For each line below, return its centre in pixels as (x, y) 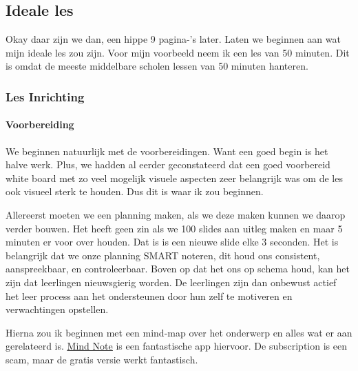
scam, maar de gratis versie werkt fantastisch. (102, 359)
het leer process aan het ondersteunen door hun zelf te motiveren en (149, 295)
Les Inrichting (45, 96)
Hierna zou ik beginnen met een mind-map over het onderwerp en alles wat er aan (179, 332)
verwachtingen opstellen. (57, 309)
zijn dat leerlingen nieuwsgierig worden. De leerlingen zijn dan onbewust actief (171, 282)
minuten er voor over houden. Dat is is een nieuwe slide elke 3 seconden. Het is (172, 242)
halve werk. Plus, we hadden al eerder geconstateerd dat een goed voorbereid (168, 164)
